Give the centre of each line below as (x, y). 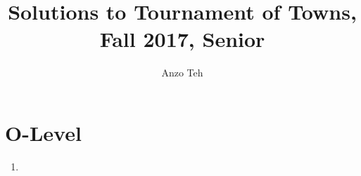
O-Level (43, 132)
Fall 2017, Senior (182, 39)
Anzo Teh (182, 73)
